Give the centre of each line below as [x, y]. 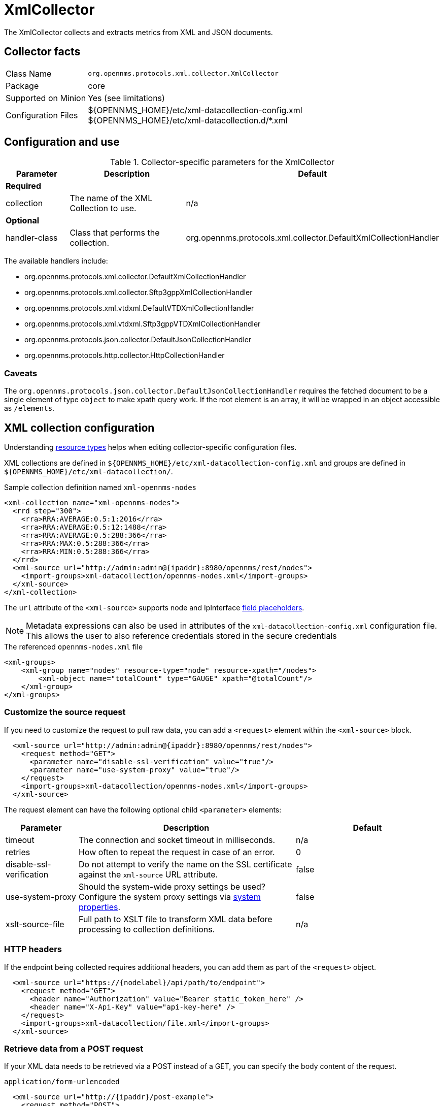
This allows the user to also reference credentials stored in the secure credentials [181, 636]
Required [23, 186]
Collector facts [42, 52]
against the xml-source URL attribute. [148, 874]
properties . [99, 907]
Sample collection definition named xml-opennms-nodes [100, 487]
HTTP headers [33, 949]
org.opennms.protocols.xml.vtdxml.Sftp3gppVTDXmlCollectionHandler [143, 324]
